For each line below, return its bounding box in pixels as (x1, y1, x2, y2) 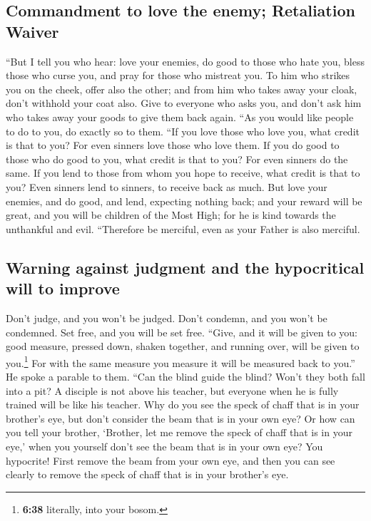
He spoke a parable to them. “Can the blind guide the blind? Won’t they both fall (6, 368, 365, 383)
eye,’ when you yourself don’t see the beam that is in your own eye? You (6, 438, 323, 453)
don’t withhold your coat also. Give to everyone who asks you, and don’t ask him (6, 96, 362, 110)
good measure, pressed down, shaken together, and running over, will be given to (6, 339, 360, 354)
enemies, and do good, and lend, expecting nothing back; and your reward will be (6, 193, 362, 208)
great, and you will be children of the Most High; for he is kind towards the (6, 207, 336, 222)
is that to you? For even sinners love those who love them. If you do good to (6, 138, 340, 153)
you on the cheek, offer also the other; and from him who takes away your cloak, (6, 81, 357, 96)
